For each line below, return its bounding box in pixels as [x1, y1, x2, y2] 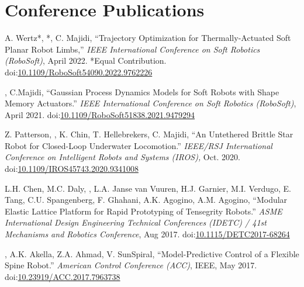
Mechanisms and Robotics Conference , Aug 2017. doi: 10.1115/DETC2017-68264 [5, 228, 290, 240]
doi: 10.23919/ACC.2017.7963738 [5, 270, 120, 282]
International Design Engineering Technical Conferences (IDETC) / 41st [5, 216, 267, 229]
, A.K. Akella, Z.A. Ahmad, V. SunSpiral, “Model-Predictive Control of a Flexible [5, 247, 299, 260]
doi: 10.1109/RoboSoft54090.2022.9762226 [5, 65, 153, 78]
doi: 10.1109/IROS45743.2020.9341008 [5, 162, 139, 175]
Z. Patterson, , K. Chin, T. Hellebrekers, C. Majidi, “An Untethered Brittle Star [5, 128, 293, 140]
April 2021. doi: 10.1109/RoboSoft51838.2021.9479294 [5, 108, 195, 120]
